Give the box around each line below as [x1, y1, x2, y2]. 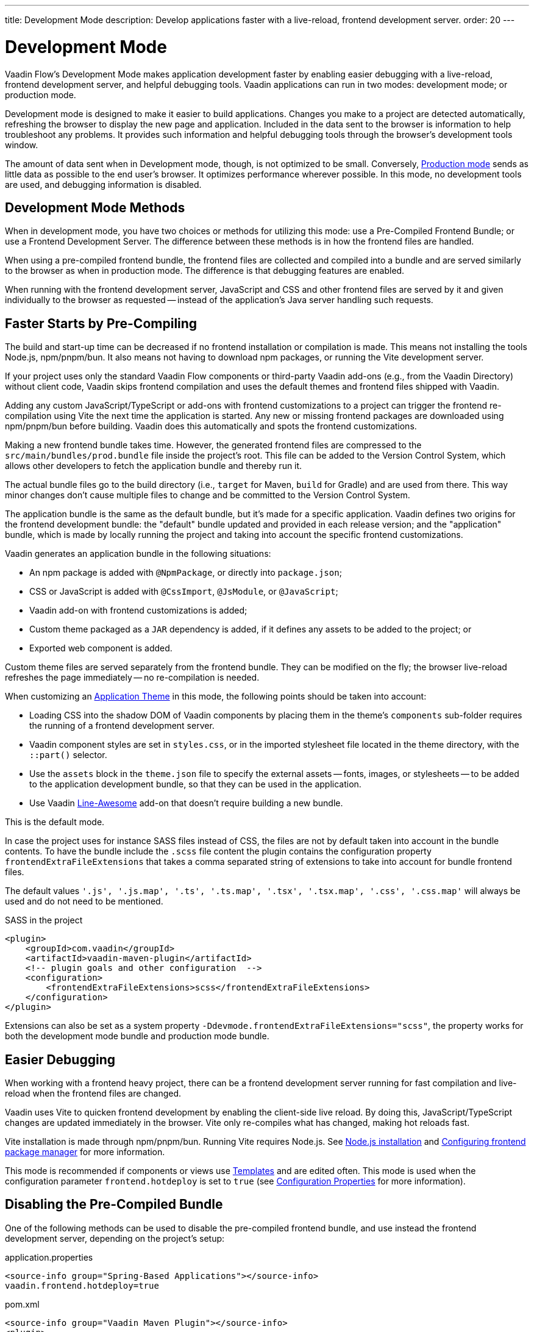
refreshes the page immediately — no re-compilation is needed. [5, 672, 260, 683]
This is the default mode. [5, 817, 105, 828]
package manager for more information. [5, 1147, 165, 1158]
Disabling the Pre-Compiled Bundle [5, 1197, 223, 1212]
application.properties [5, 1251, 93, 1262]
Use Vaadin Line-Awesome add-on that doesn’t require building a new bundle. [29, 798, 343, 809]
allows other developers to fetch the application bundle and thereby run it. [5, 460, 302, 471]
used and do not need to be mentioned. [5, 896, 163, 907]
